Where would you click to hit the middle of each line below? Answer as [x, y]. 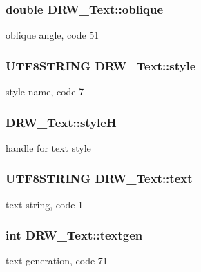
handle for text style [48, 147]
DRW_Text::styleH [61, 122]
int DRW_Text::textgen [74, 235]
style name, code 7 [45, 91]
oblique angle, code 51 [52, 35]
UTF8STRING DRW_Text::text [99, 178]
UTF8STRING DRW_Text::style [101, 65]
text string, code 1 [45, 204]
